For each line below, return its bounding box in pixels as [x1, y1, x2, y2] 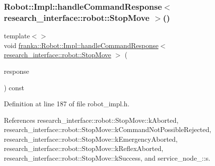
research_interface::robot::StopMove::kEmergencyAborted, [4, 133, 178, 144]
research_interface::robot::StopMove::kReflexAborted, [4, 143, 164, 153]
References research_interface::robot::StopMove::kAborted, [4, 115, 179, 125]
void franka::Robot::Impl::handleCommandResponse [4, 40, 159, 50]
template [4, 31, 30, 41]
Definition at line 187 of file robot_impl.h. [4, 99, 130, 109]
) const [4, 82, 25, 92]
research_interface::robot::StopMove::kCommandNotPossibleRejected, [4, 124, 212, 134]
